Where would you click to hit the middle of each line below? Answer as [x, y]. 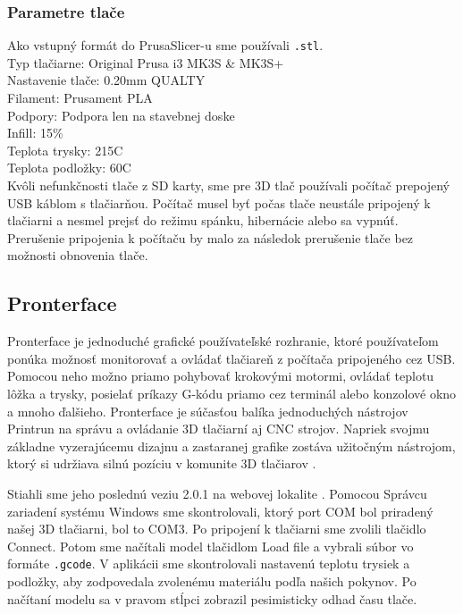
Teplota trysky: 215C [65, 150]
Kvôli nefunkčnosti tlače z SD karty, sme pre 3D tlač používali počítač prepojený [228, 185]
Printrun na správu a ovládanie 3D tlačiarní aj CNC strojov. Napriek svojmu [219, 429]
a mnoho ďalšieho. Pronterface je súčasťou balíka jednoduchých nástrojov [208, 411]
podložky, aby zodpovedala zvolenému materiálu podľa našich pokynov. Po [212, 580]
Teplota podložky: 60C [69, 168]
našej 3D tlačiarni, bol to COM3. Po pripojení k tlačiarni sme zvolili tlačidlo [217, 529]
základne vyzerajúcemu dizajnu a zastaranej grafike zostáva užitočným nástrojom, [231, 446]
